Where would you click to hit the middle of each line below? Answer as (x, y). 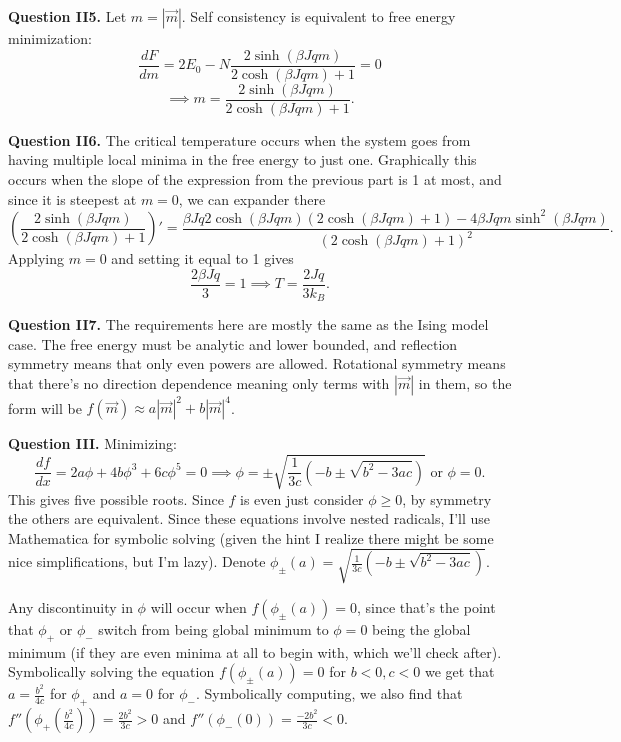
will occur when (198, 606)
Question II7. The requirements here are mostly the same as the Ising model (248, 324)
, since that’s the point (426, 606)
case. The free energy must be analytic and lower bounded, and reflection (233, 343)
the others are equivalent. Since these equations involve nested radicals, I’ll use (249, 518)
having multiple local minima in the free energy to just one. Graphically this (242, 159)
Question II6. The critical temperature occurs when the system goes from (239, 139)
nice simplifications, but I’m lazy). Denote (137, 561)
